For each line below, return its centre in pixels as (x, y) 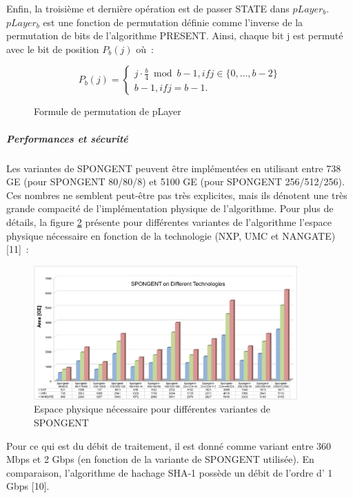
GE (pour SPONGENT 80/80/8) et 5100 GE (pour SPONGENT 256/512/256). (175, 181)
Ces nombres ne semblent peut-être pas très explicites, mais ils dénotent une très (177, 195)
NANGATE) (309, 235)
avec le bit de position (53, 49)
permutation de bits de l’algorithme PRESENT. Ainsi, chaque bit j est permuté (175, 35)
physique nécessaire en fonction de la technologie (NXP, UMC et (143, 235)
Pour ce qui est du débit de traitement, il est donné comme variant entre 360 (169, 445)
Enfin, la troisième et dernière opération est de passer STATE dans (148, 8)
